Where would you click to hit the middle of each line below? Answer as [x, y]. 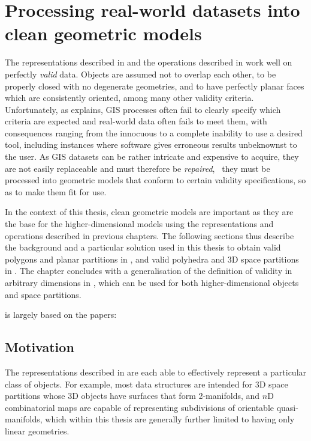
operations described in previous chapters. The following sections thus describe [150, 235]
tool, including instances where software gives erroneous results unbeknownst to [151, 144]
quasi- [287, 407]
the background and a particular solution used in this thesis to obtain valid [143, 247]
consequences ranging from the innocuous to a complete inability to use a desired [154, 132]
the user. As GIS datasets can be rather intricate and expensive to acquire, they [152, 157]
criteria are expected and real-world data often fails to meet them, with [136, 121]
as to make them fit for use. [56, 191]
